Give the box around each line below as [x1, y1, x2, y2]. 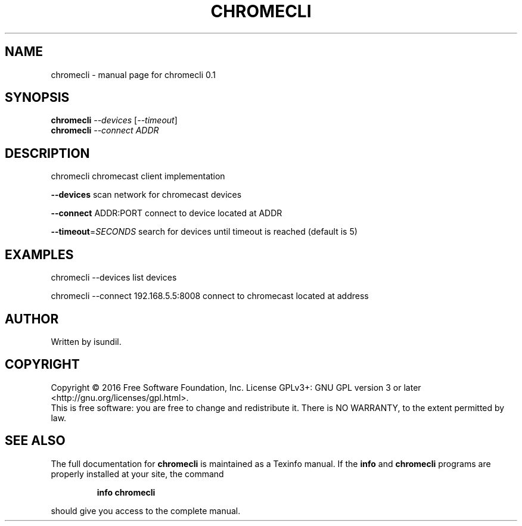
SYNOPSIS [5, 90, 70, 105]
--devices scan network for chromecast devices [51, 189, 242, 200]
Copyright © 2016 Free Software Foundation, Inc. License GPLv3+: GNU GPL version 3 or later [51, 382, 421, 393]
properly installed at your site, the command [51, 468, 224, 479]
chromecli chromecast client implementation [51, 171, 225, 182]
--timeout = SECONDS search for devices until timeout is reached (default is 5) [51, 226, 358, 237]
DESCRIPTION [5, 145, 90, 161]
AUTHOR [5, 311, 59, 326]
